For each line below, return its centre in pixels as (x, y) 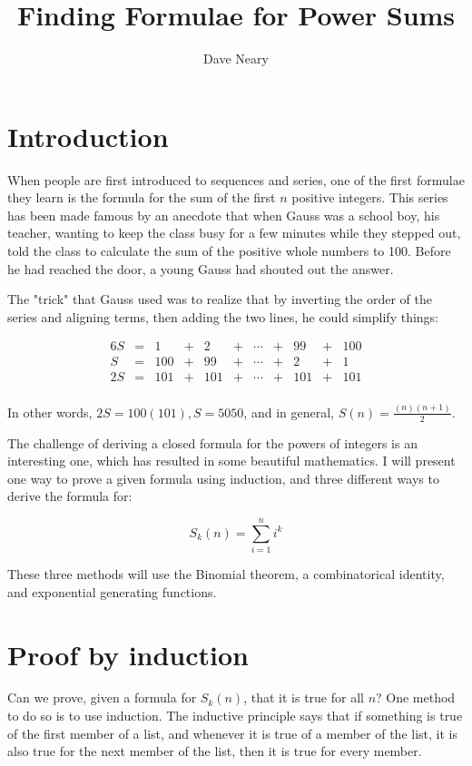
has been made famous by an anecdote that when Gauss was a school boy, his (224, 215)
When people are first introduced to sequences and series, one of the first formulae (236, 179)
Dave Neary (236, 59)
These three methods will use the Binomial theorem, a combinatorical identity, (226, 574)
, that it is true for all (304, 697)
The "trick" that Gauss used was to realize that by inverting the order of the (220, 299)
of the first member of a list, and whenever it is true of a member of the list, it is (232, 733)
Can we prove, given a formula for (102, 697)
